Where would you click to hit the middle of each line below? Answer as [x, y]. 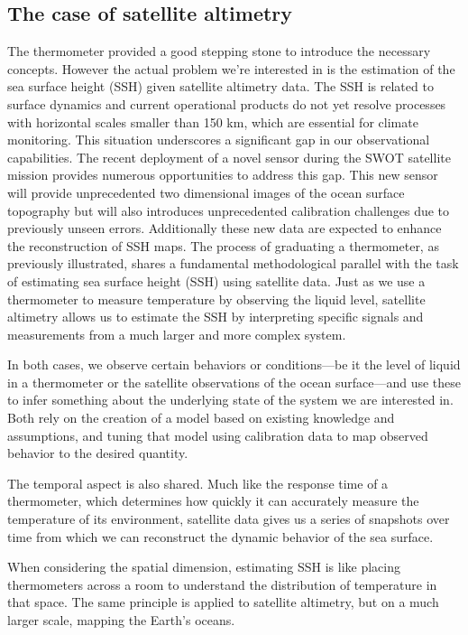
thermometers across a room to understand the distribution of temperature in [222, 584]
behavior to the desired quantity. [98, 453]
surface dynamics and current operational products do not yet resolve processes [227, 103]
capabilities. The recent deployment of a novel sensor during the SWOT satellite [229, 157]
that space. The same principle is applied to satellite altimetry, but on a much [223, 602]
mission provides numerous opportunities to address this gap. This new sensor [223, 175]
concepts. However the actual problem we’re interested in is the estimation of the [231, 68]
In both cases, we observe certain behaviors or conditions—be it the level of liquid [234, 364]
